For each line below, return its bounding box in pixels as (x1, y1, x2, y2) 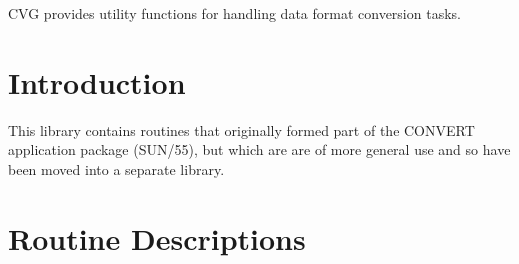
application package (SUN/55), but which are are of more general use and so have (8, 139, 511, 160)
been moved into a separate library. (8, 158, 225, 179)
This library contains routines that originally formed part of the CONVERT (8, 119, 475, 140)
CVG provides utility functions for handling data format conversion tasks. (8, 3, 461, 23)
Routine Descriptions (8, 217, 306, 258)
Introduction (8, 61, 186, 102)
